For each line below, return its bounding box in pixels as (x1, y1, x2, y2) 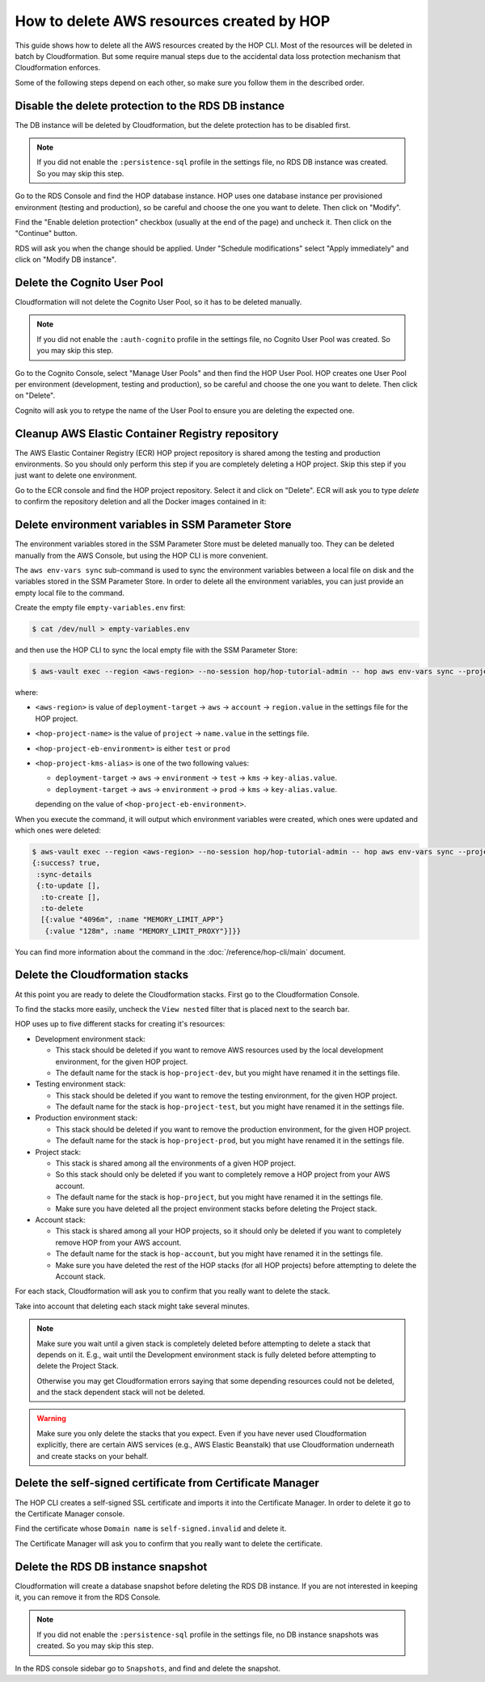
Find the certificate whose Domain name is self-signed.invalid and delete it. (15, 1524, 287, 1533)
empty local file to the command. (15, 588, 125, 597)
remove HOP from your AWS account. (55, 1237, 182, 1247)
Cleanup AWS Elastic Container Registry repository (15, 427, 279, 441)
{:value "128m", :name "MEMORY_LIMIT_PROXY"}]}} (44, 926, 242, 935)
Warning (36, 1414, 66, 1423)
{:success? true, (32, 858, 101, 868)
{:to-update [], (36, 881, 101, 891)
